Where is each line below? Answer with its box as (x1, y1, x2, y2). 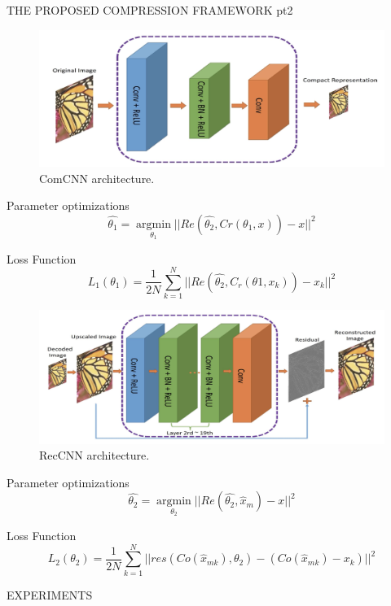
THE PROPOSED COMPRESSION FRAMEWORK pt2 (7, 2, 293, 18)
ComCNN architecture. (39, 169, 155, 186)
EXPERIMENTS (7, 586, 93, 603)
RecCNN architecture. (39, 447, 150, 464)
